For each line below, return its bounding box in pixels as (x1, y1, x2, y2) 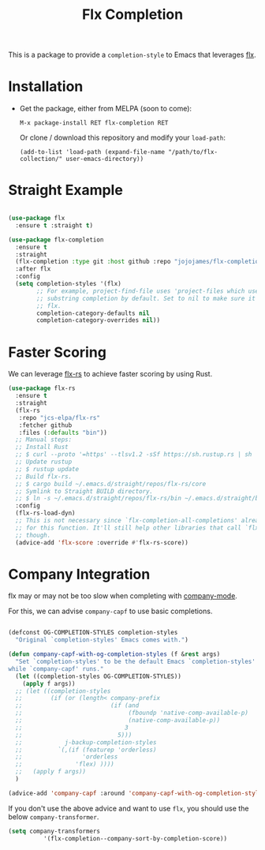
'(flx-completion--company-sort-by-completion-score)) (43, 834, 227, 842)
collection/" (19, 155, 63, 163)
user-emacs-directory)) (65, 155, 144, 163)
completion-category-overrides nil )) (36, 316, 160, 324)
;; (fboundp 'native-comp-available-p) (15, 709, 248, 717)
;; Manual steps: (15, 436, 73, 444)
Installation (8, 77, 84, 95)
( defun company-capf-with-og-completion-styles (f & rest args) (8, 650, 221, 658)
